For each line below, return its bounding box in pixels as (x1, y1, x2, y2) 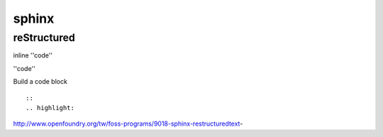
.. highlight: (26, 104, 74, 111)
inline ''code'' (13, 51, 53, 60)
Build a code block (13, 77, 67, 86)
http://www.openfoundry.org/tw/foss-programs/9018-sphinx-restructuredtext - (13, 119, 243, 128)
